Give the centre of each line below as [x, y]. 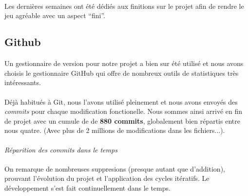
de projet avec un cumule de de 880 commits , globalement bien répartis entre [122, 120]
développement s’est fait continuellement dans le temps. [87, 187]
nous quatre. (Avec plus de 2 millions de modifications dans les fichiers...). [115, 130]
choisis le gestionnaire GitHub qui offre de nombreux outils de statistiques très [122, 73]
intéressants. [23, 82]
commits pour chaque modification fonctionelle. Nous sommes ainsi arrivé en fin [124, 111]
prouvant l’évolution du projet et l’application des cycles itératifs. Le [107, 178]
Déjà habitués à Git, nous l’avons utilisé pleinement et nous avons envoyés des [121, 101]
